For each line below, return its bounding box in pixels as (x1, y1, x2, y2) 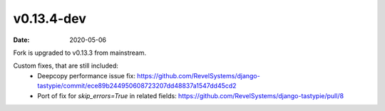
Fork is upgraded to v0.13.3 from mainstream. (13, 48, 147, 57)
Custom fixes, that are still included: (13, 61, 119, 70)
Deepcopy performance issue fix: (37, 71, 135, 80)
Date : (13, 36, 30, 44)
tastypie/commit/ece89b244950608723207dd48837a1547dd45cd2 (37, 82, 237, 90)
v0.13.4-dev (13, 11, 87, 26)
